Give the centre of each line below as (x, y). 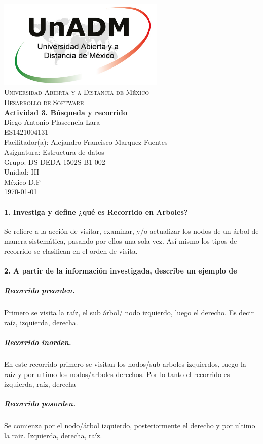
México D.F (22, 181)
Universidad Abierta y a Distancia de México (77, 92)
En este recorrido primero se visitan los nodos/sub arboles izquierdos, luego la (125, 364)
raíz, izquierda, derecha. (41, 322)
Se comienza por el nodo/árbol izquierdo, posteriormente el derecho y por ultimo (130, 425)
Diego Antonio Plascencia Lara (52, 122)
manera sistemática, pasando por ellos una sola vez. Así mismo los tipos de (121, 241)
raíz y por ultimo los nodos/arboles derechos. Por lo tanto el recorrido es (117, 374)
